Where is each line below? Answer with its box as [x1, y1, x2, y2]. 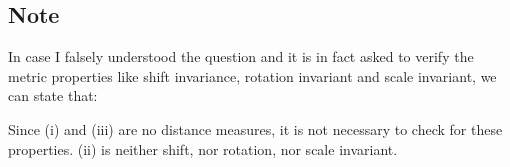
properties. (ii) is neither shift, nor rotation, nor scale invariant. [8, 138, 398, 159]
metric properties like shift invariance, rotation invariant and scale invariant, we [8, 65, 497, 86]
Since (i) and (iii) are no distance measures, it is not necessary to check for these [8, 118, 503, 139]
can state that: [8, 85, 98, 106]
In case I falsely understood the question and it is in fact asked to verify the [8, 46, 474, 67]
